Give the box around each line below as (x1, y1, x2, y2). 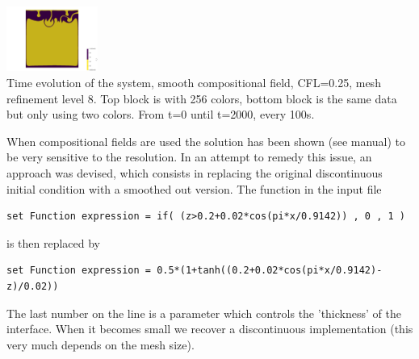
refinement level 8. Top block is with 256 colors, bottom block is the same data (6, 90, 397, 106)
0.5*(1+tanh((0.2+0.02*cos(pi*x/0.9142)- (157, 265, 383, 277)
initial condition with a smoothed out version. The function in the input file (6, 180, 382, 197)
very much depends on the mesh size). (6, 336, 195, 353)
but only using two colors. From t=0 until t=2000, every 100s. (6, 106, 315, 123)
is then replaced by (6, 234, 101, 251)
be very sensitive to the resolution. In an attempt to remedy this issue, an (6, 148, 372, 165)
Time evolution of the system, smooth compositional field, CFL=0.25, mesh (6, 73, 381, 90)
